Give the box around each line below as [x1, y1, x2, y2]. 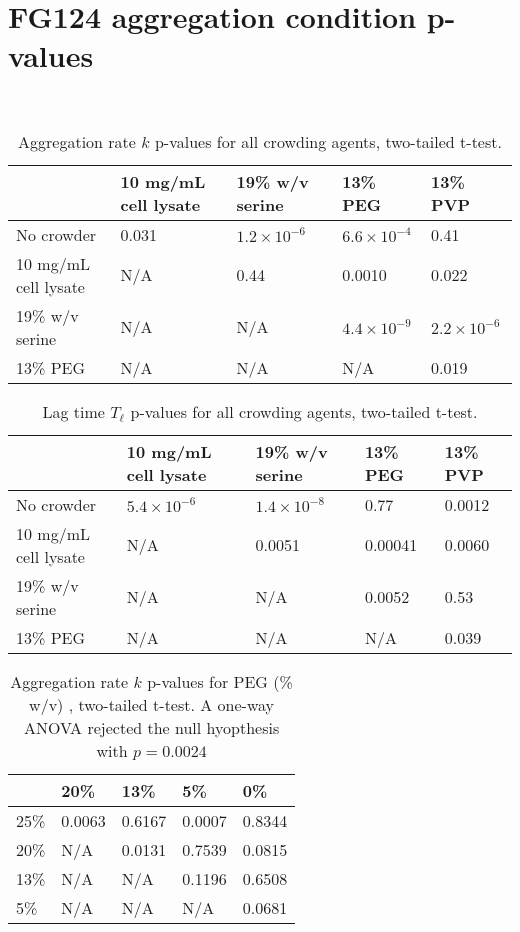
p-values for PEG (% [147, 669, 293, 693]
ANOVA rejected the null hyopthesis [23, 715, 280, 739]
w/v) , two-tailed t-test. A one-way [29, 692, 275, 716]
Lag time [42, 399, 105, 423]
